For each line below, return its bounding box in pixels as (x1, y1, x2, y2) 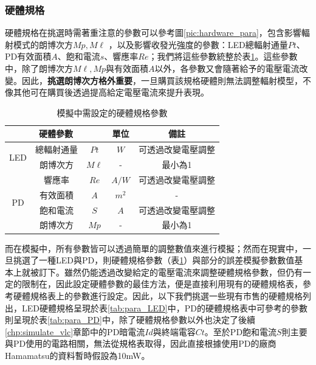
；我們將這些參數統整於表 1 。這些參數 (148, 50, 298, 63)
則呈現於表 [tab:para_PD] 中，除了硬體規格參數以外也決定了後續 (5, 313, 255, 326)
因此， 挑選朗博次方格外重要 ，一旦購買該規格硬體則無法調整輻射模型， (21, 74, 303, 86)
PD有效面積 (5, 50, 52, 63)
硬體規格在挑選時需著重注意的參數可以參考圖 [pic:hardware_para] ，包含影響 (5, 26, 301, 39)
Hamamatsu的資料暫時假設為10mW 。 (5, 349, 150, 361)
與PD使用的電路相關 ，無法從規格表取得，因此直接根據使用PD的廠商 (5, 337, 276, 350)
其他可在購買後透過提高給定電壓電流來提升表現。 (13, 86, 209, 99)
